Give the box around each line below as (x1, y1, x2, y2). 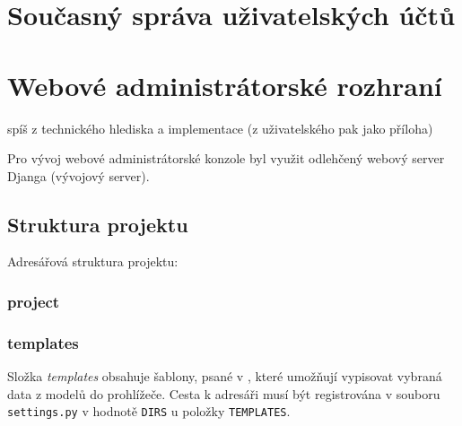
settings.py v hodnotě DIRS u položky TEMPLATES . (7, 402, 291, 421)
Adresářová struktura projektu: (7, 252, 179, 271)
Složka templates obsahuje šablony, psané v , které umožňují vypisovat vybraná (7, 367, 442, 386)
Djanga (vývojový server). (7, 166, 150, 185)
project (7, 291, 60, 312)
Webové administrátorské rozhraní (7, 66, 442, 103)
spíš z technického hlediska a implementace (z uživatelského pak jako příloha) (7, 118, 433, 137)
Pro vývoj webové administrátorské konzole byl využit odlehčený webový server (7, 149, 445, 168)
